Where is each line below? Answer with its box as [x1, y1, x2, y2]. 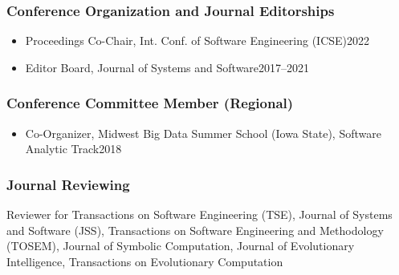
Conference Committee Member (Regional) [6, 93, 294, 113]
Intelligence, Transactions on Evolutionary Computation [6, 253, 283, 269]
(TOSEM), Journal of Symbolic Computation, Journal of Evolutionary [6, 237, 355, 254]
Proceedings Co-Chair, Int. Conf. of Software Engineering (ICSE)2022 [25, 32, 370, 49]
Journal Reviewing [6, 174, 130, 194]
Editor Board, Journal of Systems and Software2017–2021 [25, 59, 310, 75]
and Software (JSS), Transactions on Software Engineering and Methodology [6, 221, 384, 238]
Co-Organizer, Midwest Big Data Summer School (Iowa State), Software [25, 124, 381, 141]
